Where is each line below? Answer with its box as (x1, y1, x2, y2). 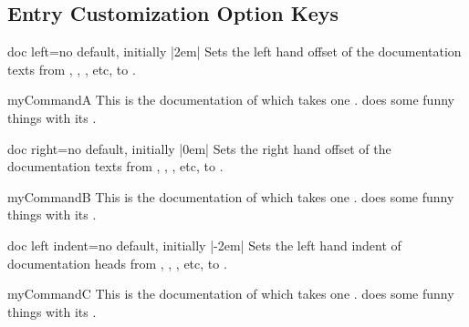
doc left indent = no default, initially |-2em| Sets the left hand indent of (7, 235, 401, 254)
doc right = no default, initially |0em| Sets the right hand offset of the (7, 138, 391, 158)
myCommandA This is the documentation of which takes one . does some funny (7, 90, 454, 109)
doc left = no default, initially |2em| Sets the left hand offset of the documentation (7, 42, 462, 61)
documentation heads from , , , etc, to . (7, 253, 227, 272)
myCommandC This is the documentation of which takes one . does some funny (7, 284, 454, 303)
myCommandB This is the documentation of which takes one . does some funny (7, 187, 454, 206)
